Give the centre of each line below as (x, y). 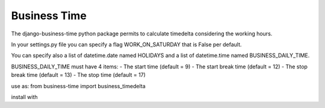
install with (24, 97)
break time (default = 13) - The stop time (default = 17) (78, 75)
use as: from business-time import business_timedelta (78, 86)
